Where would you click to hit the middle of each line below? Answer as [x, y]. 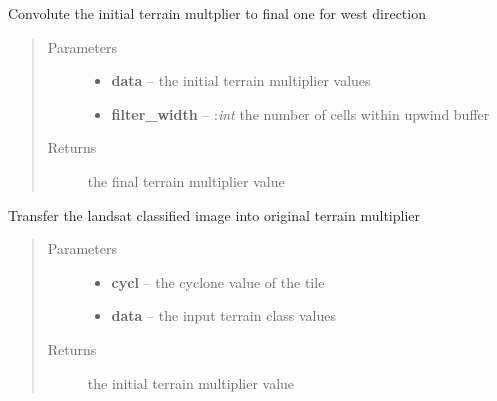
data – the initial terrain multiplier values [241, 80]
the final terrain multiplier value [186, 180]
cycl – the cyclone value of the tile [218, 281]
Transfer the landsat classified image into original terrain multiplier [214, 214]
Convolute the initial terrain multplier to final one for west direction [217, 13]
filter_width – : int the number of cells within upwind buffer [300, 113]
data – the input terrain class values [224, 315]
